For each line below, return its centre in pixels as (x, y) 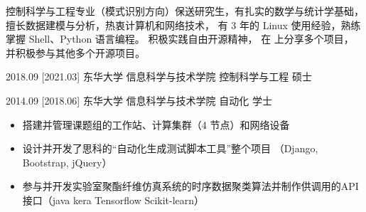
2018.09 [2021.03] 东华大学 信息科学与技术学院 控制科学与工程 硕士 (159, 76)
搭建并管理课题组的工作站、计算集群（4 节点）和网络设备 (156, 124)
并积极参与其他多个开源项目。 (75, 52)
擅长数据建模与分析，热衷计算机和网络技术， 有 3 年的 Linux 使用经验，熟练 (183, 25)
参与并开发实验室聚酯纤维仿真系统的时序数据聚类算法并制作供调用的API (190, 186)
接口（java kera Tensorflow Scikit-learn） (113, 200)
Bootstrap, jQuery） (67, 162)
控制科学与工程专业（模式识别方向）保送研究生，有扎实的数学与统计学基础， (185, 11)
